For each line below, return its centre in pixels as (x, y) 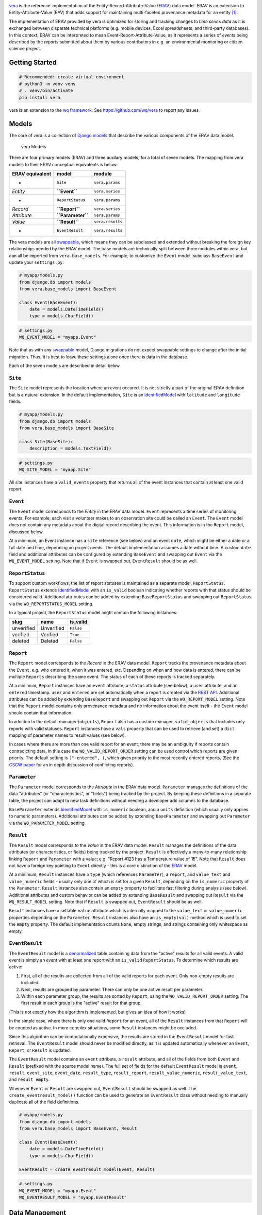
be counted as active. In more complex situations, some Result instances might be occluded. (103, 1027)
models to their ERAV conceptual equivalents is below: (63, 164)
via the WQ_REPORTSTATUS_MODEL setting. (51, 604)
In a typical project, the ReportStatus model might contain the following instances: (93, 612)
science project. (25, 49)
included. (30, 983)
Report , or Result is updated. (40, 1050)
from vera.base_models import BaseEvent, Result (78, 1128)
